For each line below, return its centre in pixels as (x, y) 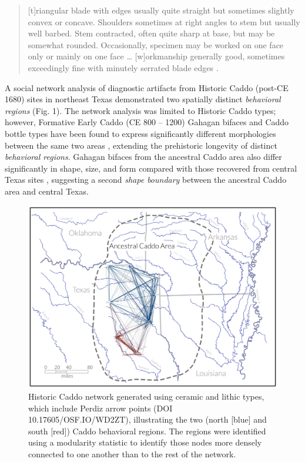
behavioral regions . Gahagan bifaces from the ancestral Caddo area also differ (143, 157)
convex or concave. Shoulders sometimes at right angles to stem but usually (164, 21)
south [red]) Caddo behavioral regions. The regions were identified (147, 431)
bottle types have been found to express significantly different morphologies (140, 133)
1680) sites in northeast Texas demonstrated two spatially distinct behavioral (143, 99)
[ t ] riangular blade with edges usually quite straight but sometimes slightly (161, 10)
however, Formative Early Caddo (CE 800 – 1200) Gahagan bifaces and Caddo (147, 122)
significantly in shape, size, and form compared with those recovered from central (151, 168)
